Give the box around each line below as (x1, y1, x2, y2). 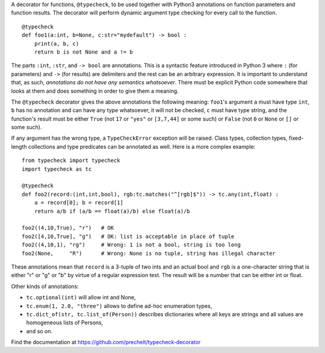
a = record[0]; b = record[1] (34, 199, 123, 206)
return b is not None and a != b (34, 48, 134, 55)
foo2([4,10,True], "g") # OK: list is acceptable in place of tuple (22, 233, 235, 240)
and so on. (26, 327, 53, 334)
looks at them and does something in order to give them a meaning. (11, 87, 179, 95)
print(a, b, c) (34, 40, 79, 47)
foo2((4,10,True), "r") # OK (22, 225, 114, 231)
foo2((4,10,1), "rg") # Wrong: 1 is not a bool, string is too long (22, 242, 241, 248)
